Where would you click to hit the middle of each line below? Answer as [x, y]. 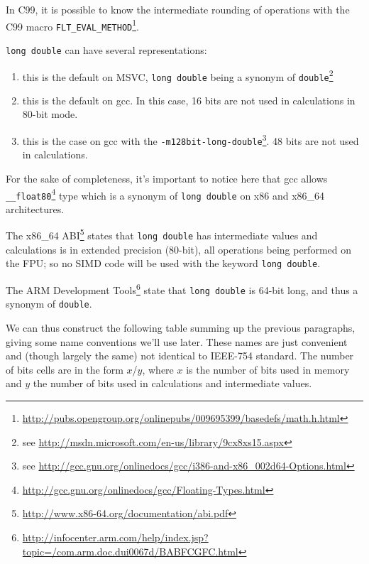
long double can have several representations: [106, 49]
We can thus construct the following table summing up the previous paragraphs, [181, 327]
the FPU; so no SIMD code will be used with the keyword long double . [163, 263]
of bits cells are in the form [65, 369]
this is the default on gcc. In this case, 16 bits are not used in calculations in [189, 100]
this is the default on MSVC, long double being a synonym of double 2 [178, 75]
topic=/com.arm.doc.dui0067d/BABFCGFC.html [130, 551]
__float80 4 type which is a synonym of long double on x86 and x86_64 [165, 194]
